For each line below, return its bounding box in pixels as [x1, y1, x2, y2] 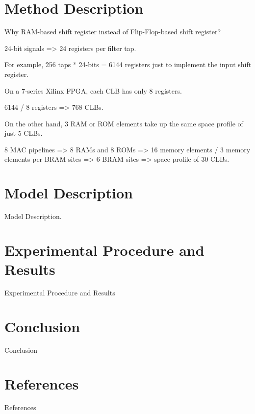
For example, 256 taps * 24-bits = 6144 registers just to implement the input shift [4, 59, 252, 70]
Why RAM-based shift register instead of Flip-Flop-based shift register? [4, 26, 221, 37]
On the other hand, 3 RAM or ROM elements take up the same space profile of [4, 118, 243, 128]
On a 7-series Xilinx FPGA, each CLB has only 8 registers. [4, 85, 182, 96]
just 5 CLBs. [4, 128, 43, 138]
